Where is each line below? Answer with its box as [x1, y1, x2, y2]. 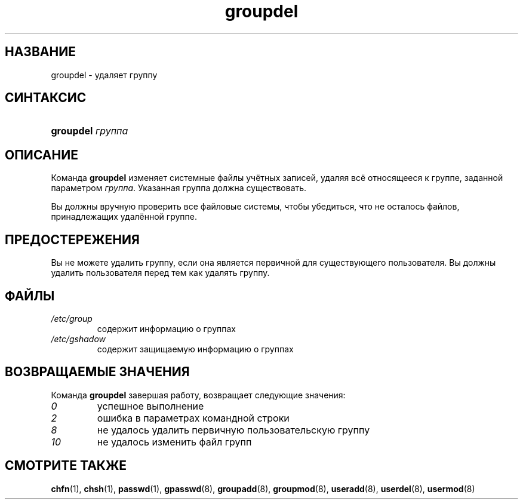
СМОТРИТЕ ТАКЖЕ [5, 458, 127, 474]
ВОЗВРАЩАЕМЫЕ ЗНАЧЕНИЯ [5, 364, 190, 380]
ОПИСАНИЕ [5, 147, 78, 162]
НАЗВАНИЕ [5, 44, 76, 60]
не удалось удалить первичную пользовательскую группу [97, 423, 370, 436]
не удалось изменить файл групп [97, 435, 252, 448]
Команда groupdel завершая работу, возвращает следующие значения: [51, 389, 346, 400]
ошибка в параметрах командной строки [97, 411, 290, 424]
